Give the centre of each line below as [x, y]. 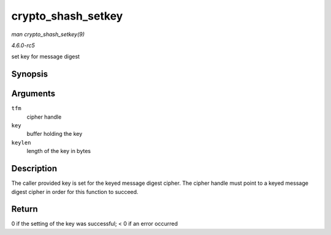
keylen [21, 143]
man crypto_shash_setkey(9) [48, 34]
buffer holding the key [55, 134]
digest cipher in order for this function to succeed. [75, 192]
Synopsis [30, 74]
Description [34, 169]
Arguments [33, 94]
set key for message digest [45, 57]
